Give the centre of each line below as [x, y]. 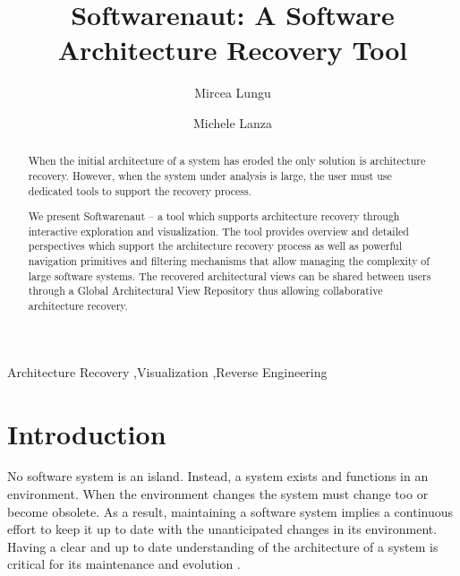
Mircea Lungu [233, 93]
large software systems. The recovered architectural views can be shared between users [230, 275]
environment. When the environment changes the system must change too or [218, 494]
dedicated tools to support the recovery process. [140, 190]
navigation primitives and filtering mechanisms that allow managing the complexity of [229, 261]
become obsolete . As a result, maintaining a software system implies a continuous [230, 511]
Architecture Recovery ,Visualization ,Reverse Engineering [167, 371]
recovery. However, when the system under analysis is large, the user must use [210, 175]
